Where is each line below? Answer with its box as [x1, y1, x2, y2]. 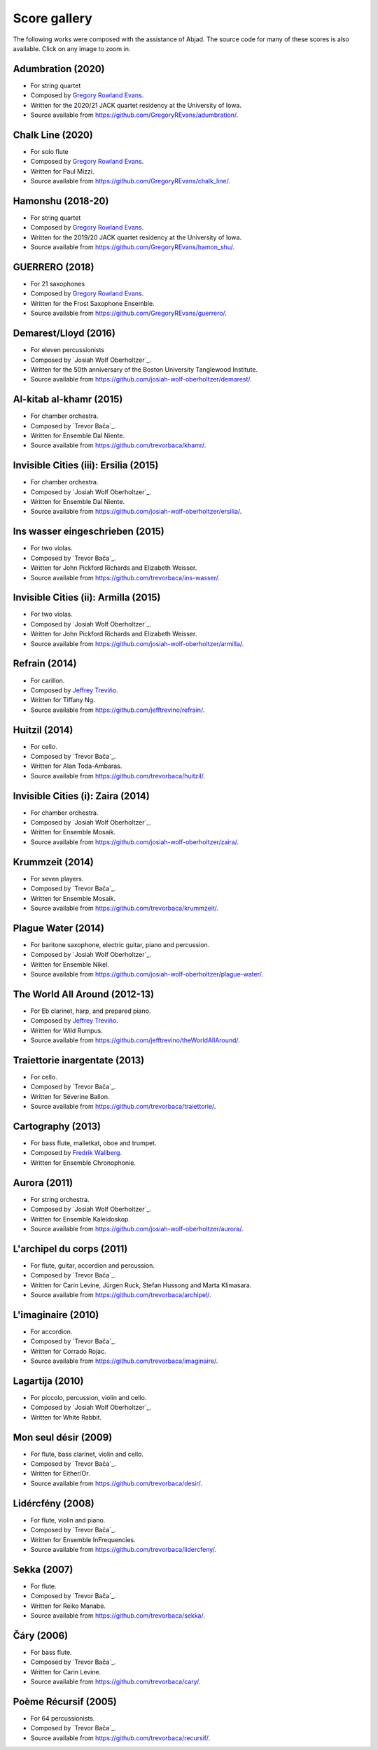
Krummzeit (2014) [13, 856, 94, 868]
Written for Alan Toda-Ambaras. [30, 762, 122, 770]
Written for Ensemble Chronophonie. [30, 1158, 136, 1167]
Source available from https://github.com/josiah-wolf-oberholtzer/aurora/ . [30, 1224, 244, 1233]
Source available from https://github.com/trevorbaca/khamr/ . [30, 441, 206, 449]
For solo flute [30, 147, 69, 155]
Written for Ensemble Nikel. [30, 960, 110, 969]
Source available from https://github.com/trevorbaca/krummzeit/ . [30, 904, 219, 912]
